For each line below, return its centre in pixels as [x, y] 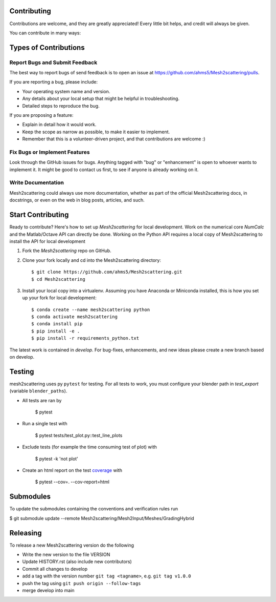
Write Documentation [37, 183]
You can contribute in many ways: [45, 33]
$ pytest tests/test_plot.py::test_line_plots [79, 435]
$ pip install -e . [56, 331]
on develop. [22, 357]
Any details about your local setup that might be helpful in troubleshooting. [101, 99]
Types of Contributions [47, 47]
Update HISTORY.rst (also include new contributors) [77, 562]
